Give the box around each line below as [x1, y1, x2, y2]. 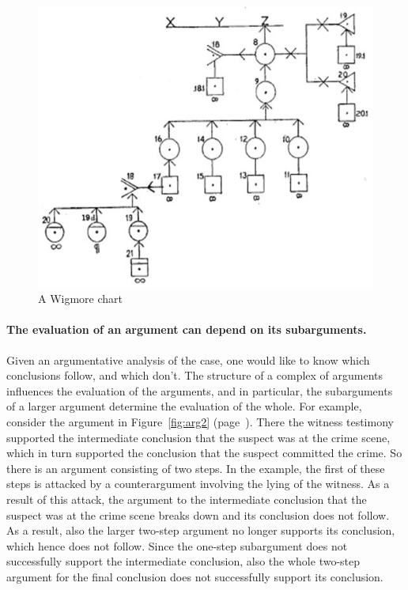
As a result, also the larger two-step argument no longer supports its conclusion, [6, 522, 395, 539]
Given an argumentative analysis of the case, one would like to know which [6, 351, 370, 368]
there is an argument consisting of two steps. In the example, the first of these [6, 460, 385, 476]
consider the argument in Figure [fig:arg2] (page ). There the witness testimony [6, 413, 394, 429]
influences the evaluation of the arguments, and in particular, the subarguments [6, 382, 393, 399]
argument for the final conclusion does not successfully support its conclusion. [6, 568, 383, 584]
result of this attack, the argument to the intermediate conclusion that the [6, 490, 367, 507]
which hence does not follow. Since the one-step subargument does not [6, 537, 348, 554]
